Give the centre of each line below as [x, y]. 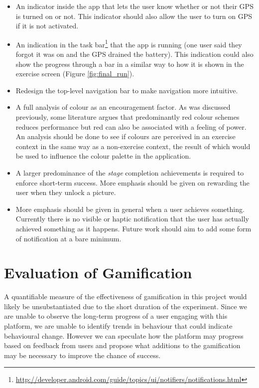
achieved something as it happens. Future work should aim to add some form [133, 228]
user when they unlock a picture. [66, 192]
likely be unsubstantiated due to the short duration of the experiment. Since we [126, 306]
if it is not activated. [47, 26]
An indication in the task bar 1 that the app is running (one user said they [129, 43]
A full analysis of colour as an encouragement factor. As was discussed [123, 107]
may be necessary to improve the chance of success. [82, 355]
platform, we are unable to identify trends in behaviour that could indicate [118, 326]
